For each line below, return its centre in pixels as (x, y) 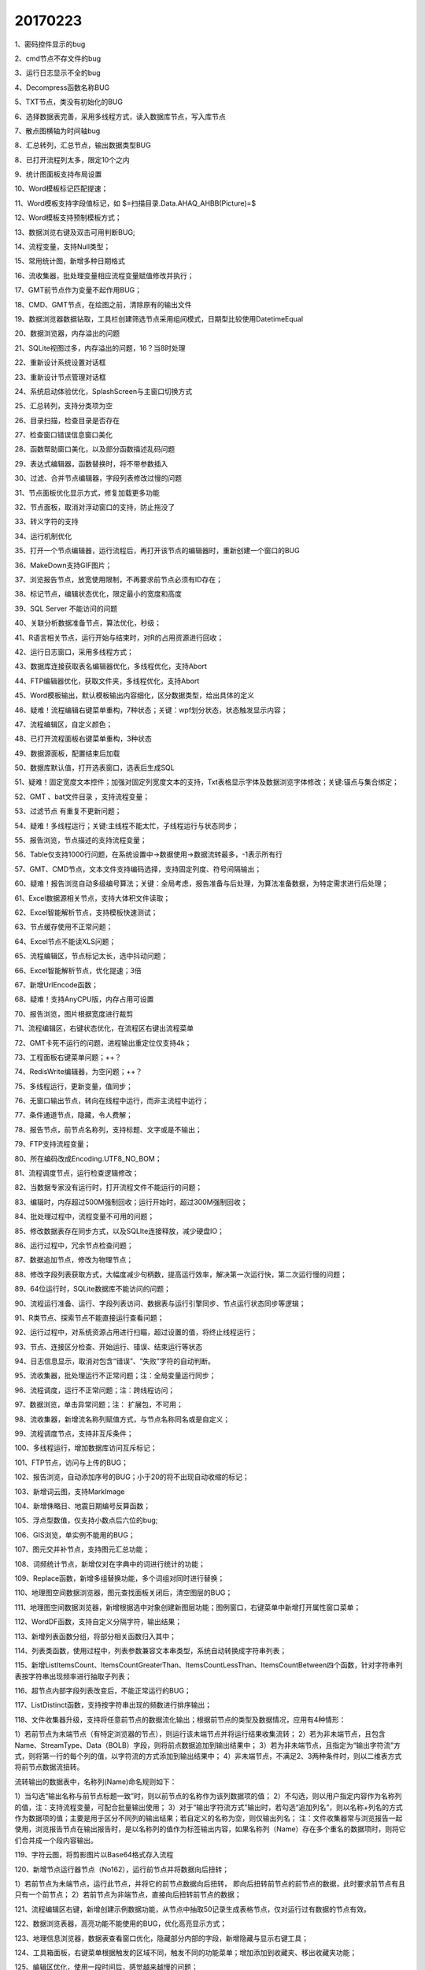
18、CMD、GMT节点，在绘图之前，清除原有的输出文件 (103, 304)
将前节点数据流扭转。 (49, 1767)
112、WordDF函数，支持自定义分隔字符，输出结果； (98, 1622)
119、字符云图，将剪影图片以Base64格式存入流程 (94, 1855)
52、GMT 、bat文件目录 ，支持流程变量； (82, 797)
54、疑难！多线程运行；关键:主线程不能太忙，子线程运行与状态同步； (127, 825)
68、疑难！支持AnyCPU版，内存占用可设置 (84, 999)
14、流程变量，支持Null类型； (63, 247)
